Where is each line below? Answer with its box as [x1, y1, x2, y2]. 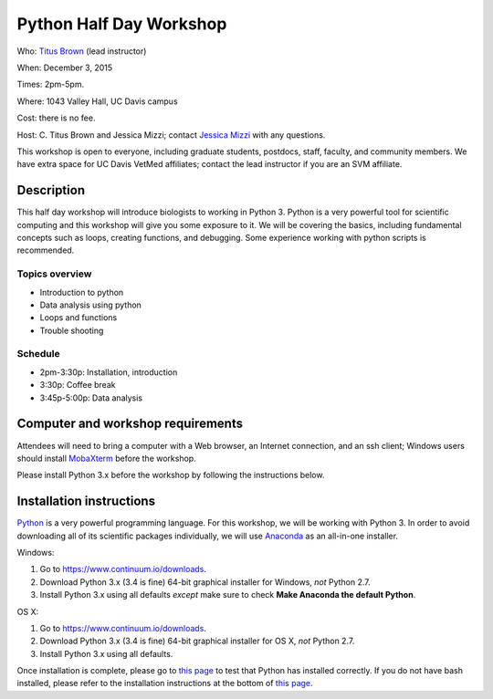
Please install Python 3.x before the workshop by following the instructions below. [16, 470, 325, 481]
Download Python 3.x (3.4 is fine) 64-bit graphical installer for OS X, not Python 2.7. [39, 635, 355, 647]
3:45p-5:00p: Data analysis [39, 392, 143, 403]
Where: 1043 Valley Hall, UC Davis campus [16, 96, 178, 107]
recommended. [16, 245, 75, 256]
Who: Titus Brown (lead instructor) [16, 46, 147, 57]
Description [16, 183, 86, 198]
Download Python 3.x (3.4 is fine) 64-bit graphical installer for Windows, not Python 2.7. [39, 576, 372, 588]
